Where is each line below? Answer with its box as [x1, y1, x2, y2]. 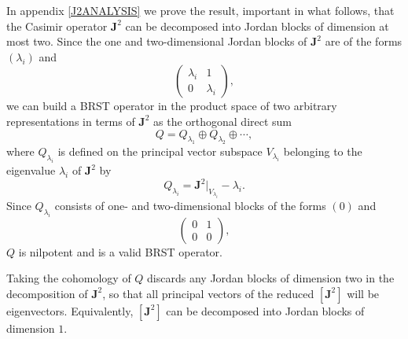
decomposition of [6, 285, 88, 301]
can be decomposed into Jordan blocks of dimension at [125, 17, 389, 34]
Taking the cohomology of [6, 270, 131, 286]
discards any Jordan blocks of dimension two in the [147, 270, 395, 286]
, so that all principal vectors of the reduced [102, 285, 314, 301]
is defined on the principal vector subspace [57, 143, 263, 160]
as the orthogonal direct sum [153, 112, 292, 129]
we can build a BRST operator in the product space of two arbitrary [6, 98, 337, 114]
